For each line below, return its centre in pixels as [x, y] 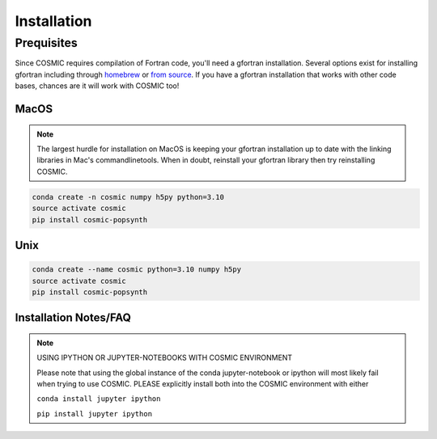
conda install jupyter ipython [99, 399]
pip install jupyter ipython [95, 414]
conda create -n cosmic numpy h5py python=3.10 [128, 197]
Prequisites [47, 43]
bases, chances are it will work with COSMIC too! [97, 86]
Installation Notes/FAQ [73, 318]
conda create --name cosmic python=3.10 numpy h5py [137, 270]
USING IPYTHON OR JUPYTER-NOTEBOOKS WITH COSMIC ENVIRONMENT [165, 358]
